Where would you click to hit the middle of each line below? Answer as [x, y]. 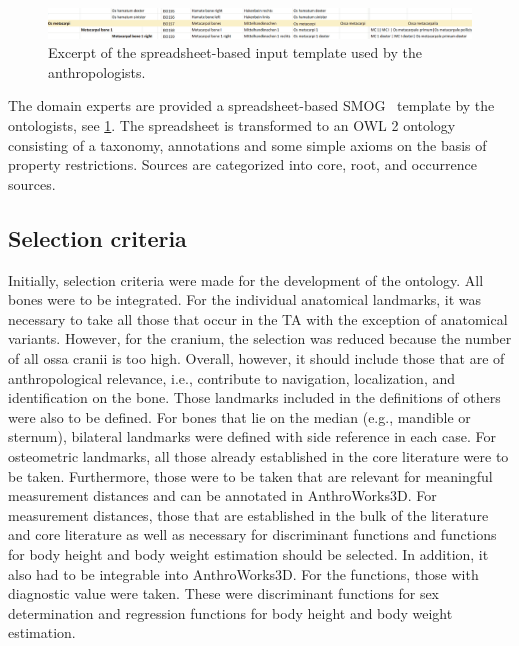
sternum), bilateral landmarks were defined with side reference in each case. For [252, 436]
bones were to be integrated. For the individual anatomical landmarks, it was [245, 299]
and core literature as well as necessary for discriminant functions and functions [252, 534]
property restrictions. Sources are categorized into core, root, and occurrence [242, 164]
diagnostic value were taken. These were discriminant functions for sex [224, 593]
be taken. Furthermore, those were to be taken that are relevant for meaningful [250, 475]
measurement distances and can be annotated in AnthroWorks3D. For [222, 495]
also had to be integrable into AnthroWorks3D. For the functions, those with [243, 573]
